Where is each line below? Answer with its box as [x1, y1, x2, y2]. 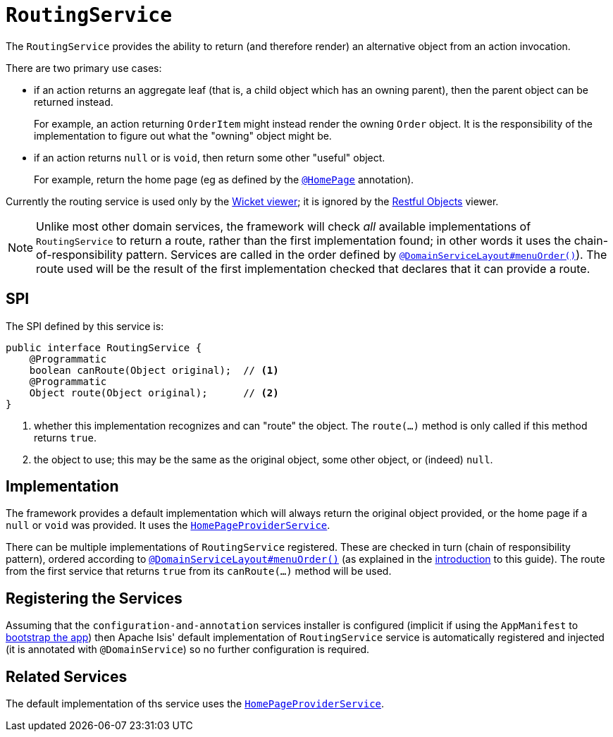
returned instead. [34, 95, 113, 108]
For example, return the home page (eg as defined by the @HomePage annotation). [34, 173, 414, 185]
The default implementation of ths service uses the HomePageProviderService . [6, 698, 385, 710]
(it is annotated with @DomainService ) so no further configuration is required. [6, 643, 370, 656]
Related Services [6, 667, 128, 686]
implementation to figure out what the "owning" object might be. [34, 129, 332, 142]
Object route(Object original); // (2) [29, 386, 279, 398]
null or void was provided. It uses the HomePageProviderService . [6, 519, 330, 532]
